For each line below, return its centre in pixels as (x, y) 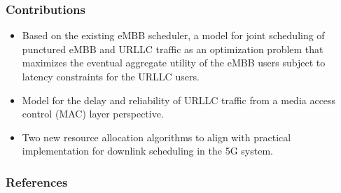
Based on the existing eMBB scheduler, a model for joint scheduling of (173, 35)
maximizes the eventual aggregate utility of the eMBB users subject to (174, 63)
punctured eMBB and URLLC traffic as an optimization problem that (173, 49)
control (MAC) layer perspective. (93, 114)
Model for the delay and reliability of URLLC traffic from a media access (179, 100)
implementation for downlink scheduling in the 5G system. (147, 151)
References (37, 181)
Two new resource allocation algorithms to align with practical (156, 137)
